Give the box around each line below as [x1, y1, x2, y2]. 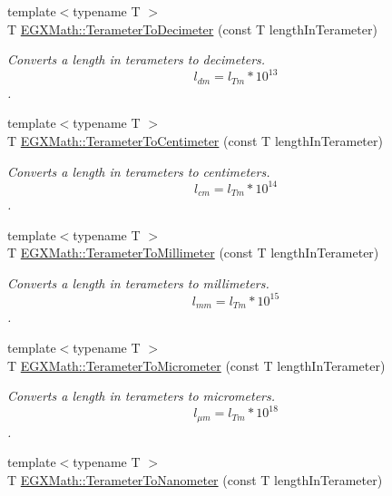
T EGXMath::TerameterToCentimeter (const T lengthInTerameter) [7, 131, 383, 150]
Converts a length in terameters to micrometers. [7, 386, 276, 405]
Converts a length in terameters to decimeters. [7, 50, 266, 69]
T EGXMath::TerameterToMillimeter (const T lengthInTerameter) [7, 243, 379, 262]
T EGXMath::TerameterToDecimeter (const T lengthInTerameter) [7, 19, 377, 38]
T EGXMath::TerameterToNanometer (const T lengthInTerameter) [7, 470, 383, 489]
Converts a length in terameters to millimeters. [7, 273, 269, 292]
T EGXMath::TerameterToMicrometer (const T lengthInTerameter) [7, 355, 386, 374]
